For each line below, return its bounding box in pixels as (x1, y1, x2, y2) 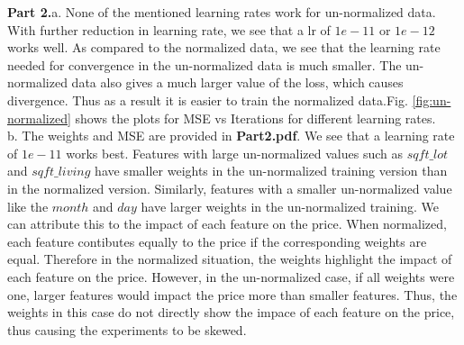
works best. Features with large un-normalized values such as (66, 143, 403, 162)
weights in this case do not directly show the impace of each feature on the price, (7, 303, 455, 322)
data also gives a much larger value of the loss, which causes (71, 73, 404, 92)
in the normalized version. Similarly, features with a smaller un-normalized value (7, 178, 452, 197)
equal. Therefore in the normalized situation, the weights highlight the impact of (7, 250, 452, 268)
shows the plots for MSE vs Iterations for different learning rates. (75, 108, 436, 127)
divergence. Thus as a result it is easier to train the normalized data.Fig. (7, 90, 408, 109)
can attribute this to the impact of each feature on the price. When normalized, (7, 214, 447, 233)
